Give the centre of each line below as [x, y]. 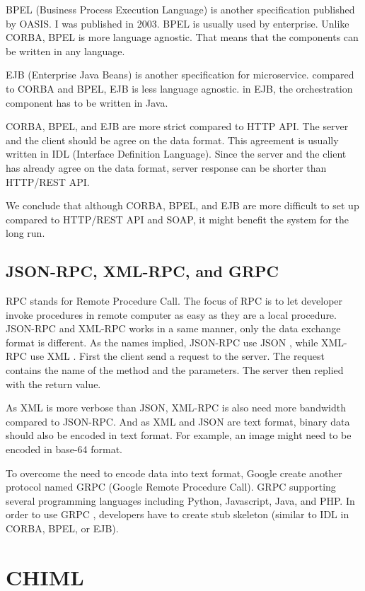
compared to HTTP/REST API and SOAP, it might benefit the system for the [177, 219]
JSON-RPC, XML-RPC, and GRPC [143, 271]
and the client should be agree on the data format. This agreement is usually [172, 140]
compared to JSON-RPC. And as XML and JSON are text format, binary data [178, 421]
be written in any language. [65, 51]
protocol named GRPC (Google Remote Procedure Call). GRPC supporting [171, 487]
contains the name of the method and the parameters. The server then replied [175, 370]
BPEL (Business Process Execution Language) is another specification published [180, 9]
